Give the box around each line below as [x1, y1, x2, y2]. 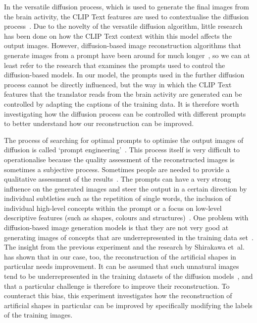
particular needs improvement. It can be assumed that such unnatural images [4, 261, 239, 271]
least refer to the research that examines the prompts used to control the [4, 60, 225, 70]
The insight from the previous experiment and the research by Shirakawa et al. [4, 242, 245, 252]
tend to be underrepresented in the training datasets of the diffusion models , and [4, 271, 253, 281]
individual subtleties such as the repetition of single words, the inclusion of [4, 193, 231, 203]
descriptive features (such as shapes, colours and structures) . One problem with [4, 212, 249, 223]
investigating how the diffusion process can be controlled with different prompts [4, 108, 246, 119]
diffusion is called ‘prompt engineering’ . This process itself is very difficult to [4, 144, 240, 155]
